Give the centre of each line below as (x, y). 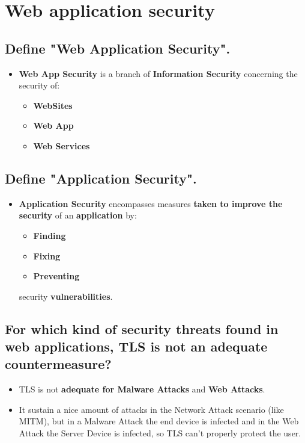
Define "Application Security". (101, 178)
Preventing (56, 276)
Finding (50, 235)
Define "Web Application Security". (118, 48)
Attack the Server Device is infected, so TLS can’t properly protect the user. (160, 433)
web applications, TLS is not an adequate (136, 346)
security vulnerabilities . (66, 296)
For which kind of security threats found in (142, 328)
